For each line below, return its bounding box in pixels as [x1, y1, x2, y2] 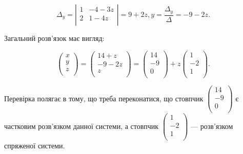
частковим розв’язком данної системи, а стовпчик [4, 120, 159, 131]
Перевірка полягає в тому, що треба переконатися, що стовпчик [4, 93, 204, 103]
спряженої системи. [4, 140, 65, 151]
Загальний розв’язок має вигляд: [4, 33, 105, 43]
